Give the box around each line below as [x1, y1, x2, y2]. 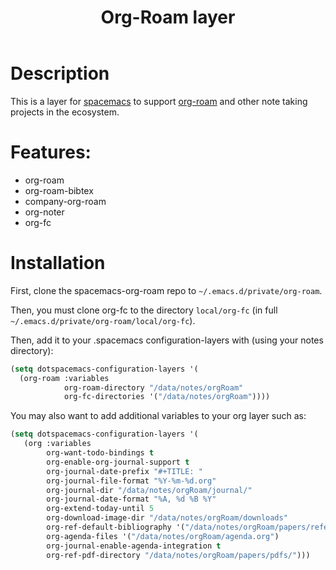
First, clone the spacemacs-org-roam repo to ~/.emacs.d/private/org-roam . [10, 284, 323, 296]
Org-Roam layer [100, 6, 236, 29]
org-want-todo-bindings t [46, 448, 155, 458]
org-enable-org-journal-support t [46, 457, 190, 467]
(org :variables [23, 439, 92, 449]
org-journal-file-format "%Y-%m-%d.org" [46, 476, 217, 486]
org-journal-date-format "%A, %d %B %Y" [46, 494, 217, 505]
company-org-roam [24, 195, 107, 207]
